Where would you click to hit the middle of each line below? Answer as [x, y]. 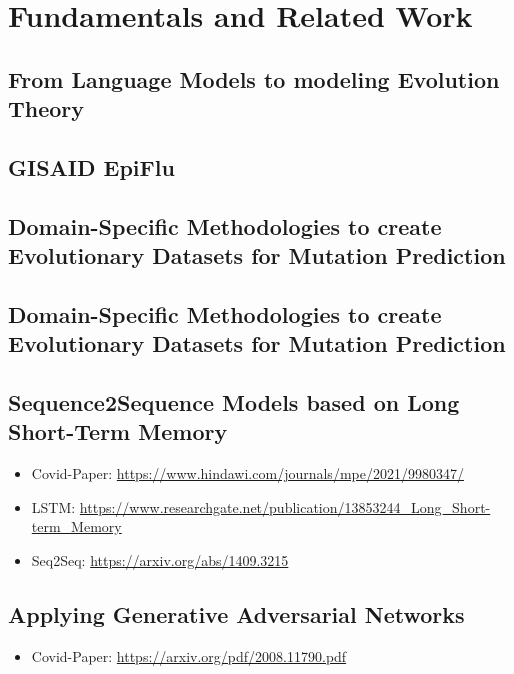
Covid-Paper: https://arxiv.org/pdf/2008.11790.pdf [189, 655]
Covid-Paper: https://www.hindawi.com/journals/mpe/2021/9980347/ [247, 473]
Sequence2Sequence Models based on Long [234, 402]
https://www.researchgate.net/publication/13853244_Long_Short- [285, 506]
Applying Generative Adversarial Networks [236, 614]
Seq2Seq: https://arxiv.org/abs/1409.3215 [160, 560]
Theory [46, 108]
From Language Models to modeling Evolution [254, 78]
